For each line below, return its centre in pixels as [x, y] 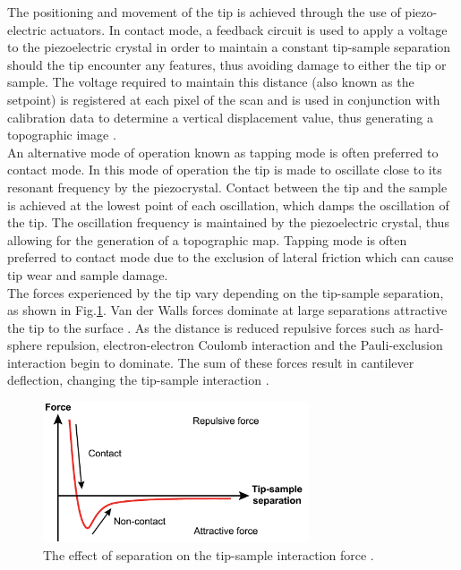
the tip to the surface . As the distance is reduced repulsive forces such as [209, 327]
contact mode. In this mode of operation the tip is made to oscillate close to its [225, 170]
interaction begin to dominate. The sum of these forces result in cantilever [211, 362]
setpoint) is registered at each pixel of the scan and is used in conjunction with [224, 99]
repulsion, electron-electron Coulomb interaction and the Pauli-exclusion [244, 345]
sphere [25, 345]
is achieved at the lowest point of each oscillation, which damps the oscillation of [228, 204]
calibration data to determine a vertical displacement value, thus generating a [220, 117]
